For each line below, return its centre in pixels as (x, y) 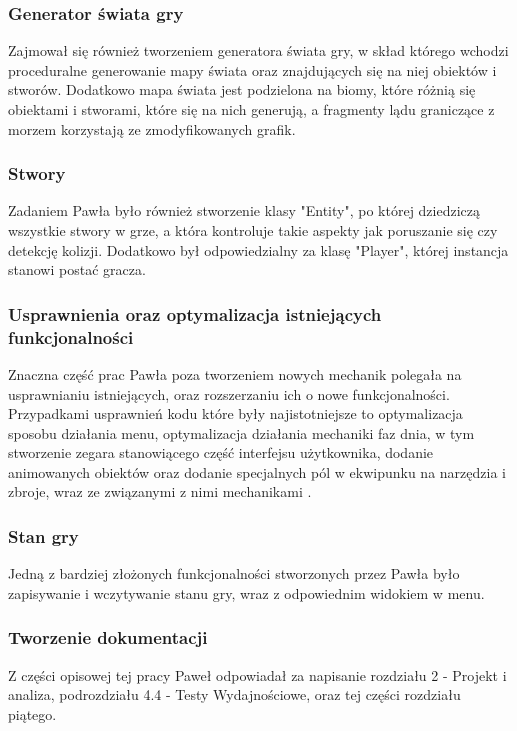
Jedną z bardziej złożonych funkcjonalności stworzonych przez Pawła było (234, 573)
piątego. (32, 713)
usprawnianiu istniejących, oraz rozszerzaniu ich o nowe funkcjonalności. (229, 393)
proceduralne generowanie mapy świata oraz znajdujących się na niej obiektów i (252, 69)
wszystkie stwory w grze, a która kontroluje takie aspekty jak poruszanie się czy (253, 230)
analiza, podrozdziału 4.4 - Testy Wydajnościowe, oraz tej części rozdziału (234, 694)
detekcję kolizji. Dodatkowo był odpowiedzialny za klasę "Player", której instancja (258, 249)
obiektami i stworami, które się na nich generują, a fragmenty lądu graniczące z (251, 109)
